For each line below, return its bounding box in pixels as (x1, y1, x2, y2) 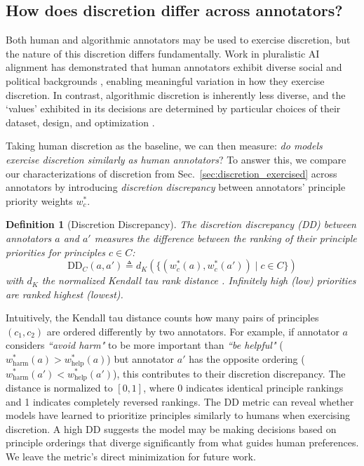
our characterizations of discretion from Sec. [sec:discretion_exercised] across (6, 166, 337, 180)
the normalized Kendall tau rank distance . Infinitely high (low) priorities (41, 273, 356, 288)
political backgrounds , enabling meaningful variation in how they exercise (6, 73, 325, 88)
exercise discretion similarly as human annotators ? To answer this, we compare (6, 152, 346, 166)
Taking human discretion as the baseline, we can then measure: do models (6, 138, 323, 153)
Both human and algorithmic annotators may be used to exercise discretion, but (6, 32, 351, 47)
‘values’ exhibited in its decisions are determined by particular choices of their (6, 101, 341, 116)
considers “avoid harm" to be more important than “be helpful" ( (6, 338, 283, 352)
